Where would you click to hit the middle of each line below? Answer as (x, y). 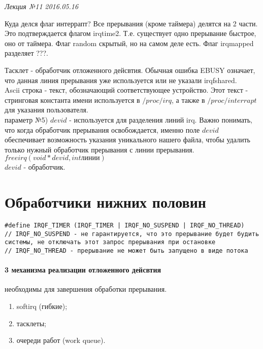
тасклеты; (31, 323)
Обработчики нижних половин (106, 202)
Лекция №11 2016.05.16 (42, 6)
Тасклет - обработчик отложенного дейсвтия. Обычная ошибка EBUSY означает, (130, 70)
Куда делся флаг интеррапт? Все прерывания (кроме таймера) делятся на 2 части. (131, 23)
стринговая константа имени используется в (72, 100)
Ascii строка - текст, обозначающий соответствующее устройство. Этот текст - (126, 90)
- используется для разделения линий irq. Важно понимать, (161, 119)
